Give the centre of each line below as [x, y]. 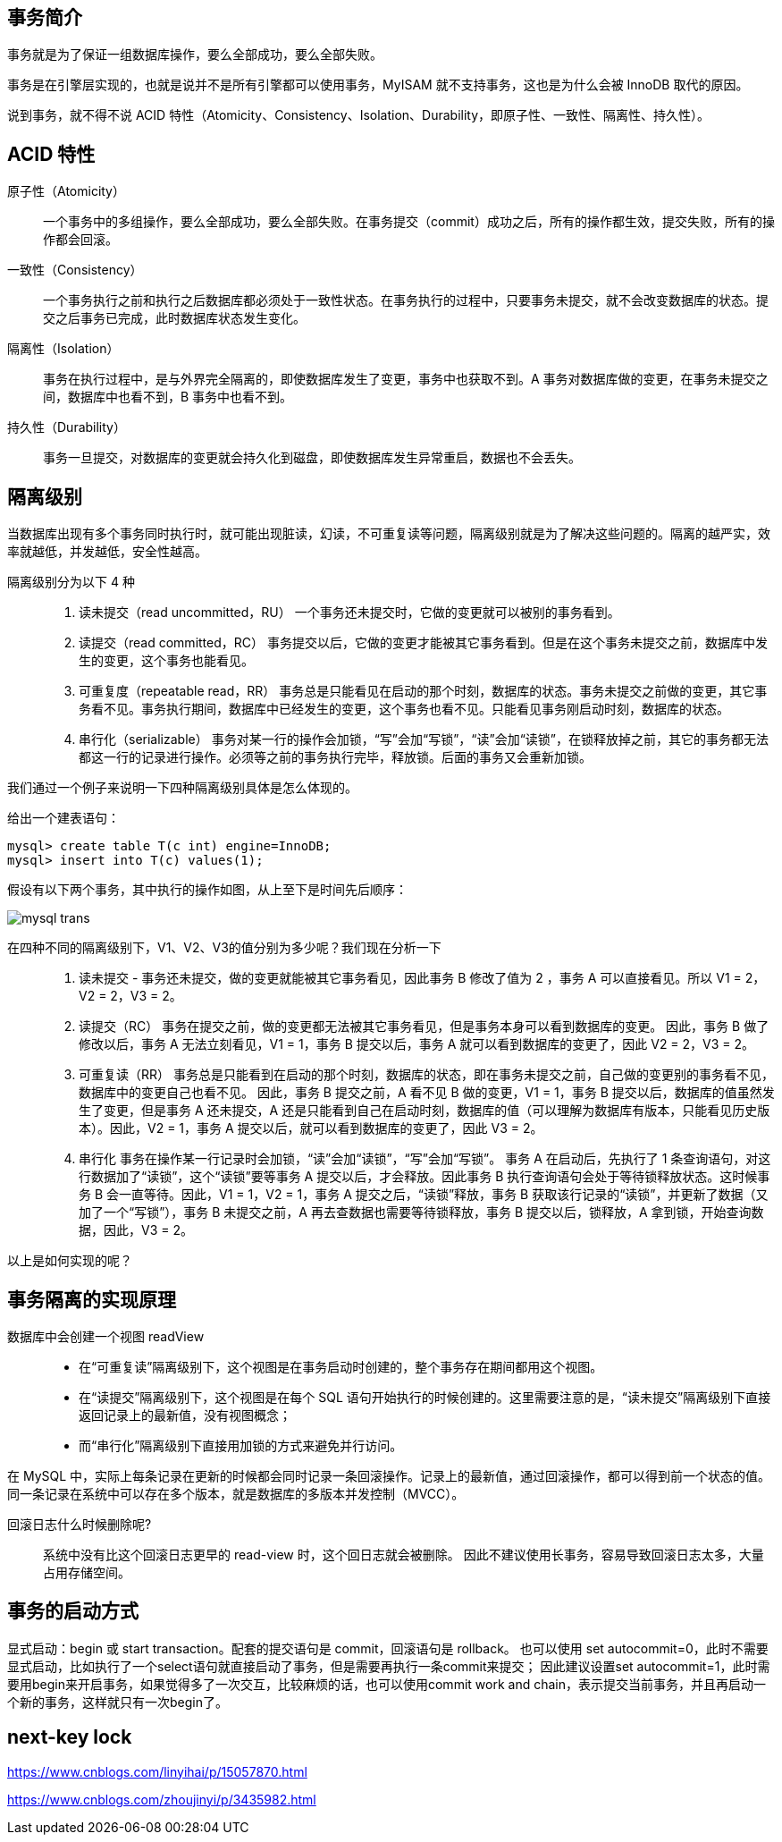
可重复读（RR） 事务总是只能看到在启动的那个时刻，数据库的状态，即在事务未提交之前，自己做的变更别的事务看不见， [426, 1075]
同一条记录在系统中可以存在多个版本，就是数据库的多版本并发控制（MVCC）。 [236, 1493]
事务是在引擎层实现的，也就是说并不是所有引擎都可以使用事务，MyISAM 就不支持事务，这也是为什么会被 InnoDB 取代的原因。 [378, 85]
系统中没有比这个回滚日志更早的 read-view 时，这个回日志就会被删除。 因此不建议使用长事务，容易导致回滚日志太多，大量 [404, 1554]
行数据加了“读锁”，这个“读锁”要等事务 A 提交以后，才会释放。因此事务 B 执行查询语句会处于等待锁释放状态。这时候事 [425, 1177]
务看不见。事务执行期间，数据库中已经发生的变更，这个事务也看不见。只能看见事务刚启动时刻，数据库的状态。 [404, 709]
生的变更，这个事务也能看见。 [166, 661]
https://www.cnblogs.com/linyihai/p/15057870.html [157, 1771]
